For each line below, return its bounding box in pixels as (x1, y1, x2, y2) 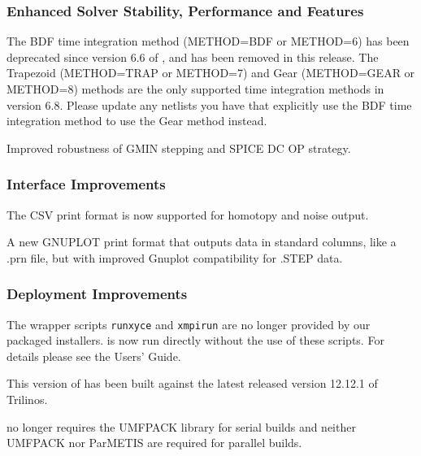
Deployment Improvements (7, 284, 188, 304)
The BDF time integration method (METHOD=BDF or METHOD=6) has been (7, 33, 410, 50)
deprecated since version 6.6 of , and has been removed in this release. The (7, 48, 379, 65)
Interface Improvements (7, 174, 166, 194)
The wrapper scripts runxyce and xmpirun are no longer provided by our (7, 315, 371, 332)
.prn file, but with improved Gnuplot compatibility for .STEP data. (7, 249, 343, 266)
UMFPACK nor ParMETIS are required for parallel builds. (7, 434, 302, 451)
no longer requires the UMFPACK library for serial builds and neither (7, 418, 356, 435)
